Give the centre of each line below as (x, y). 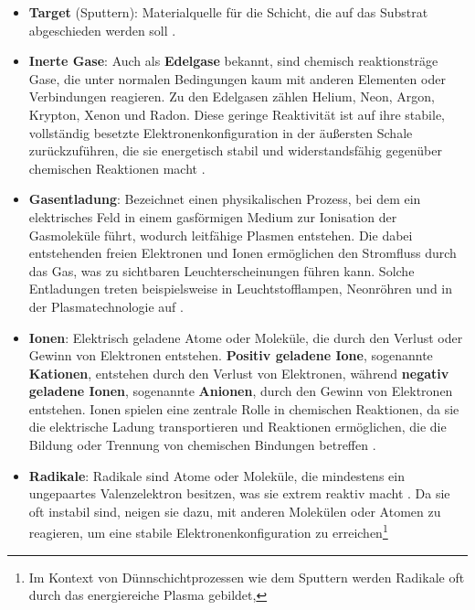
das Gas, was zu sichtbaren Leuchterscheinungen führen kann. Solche (222, 270)
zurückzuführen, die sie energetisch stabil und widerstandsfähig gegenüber (235, 150)
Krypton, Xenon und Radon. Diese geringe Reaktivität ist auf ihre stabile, (237, 114)
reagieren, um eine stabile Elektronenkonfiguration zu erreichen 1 (208, 531)
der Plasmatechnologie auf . (106, 306)
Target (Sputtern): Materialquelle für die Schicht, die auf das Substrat (228, 12)
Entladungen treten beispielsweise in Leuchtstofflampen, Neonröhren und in (241, 289)
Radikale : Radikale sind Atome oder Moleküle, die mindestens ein (216, 475)
